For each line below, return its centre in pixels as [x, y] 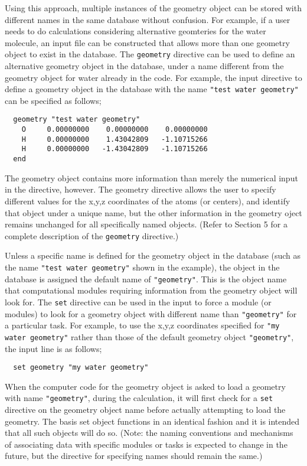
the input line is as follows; [53, 348]
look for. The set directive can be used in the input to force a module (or [138, 302]
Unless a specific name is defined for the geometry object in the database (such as [153, 255]
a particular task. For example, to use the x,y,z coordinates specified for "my [142, 325]
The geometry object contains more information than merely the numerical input [151, 177]
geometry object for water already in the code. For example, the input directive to [153, 77]
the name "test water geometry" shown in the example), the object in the [142, 267]
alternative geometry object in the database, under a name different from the [144, 66]
